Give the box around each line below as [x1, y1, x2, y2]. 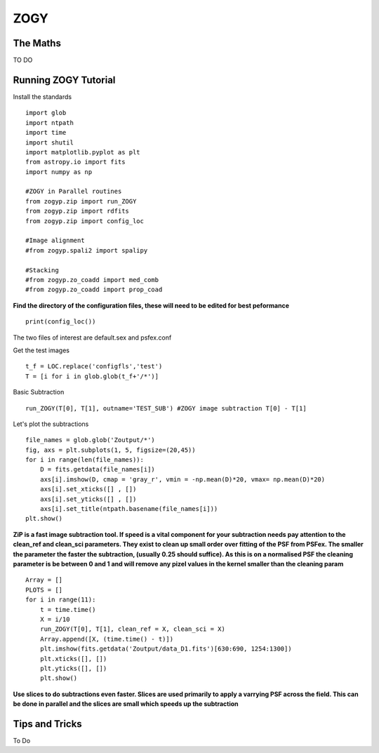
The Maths [13, 37, 61, 49]
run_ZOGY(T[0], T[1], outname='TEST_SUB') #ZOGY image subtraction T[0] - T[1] [25, 404, 307, 412]
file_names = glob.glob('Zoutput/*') [25, 436, 156, 444]
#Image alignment [25, 236, 85, 245]
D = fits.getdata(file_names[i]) [39, 465, 156, 474]
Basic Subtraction [13, 388, 65, 397]
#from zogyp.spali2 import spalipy [25, 246, 148, 254]
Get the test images [13, 346, 70, 354]
